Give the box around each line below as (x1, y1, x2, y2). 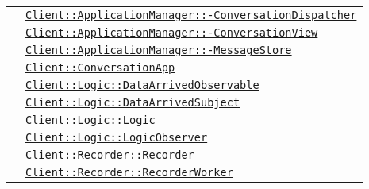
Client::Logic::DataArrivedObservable (25, 79, 259, 91)
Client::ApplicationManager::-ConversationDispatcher (25, 9, 357, 21)
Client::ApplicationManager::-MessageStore (25, 44, 292, 56)
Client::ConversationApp (25, 61, 175, 74)
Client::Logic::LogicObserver (25, 131, 208, 144)
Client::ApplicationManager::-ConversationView (25, 26, 318, 39)
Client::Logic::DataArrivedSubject (25, 96, 240, 109)
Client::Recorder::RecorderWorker (25, 166, 233, 179)
